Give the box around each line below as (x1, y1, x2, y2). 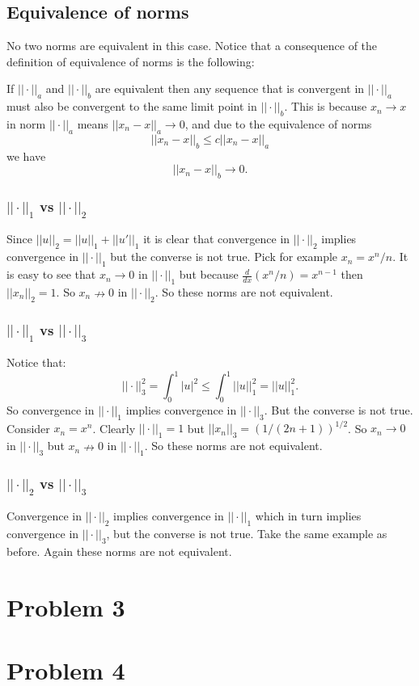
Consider (6, 419, 50, 436)
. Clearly (92, 419, 136, 436)
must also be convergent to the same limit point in (6, 98, 257, 115)
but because (179, 266, 239, 283)
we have (6, 147, 46, 164)
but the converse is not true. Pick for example (110, 248, 338, 265)
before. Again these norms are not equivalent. (6, 542, 232, 559)
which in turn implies (255, 507, 362, 524)
